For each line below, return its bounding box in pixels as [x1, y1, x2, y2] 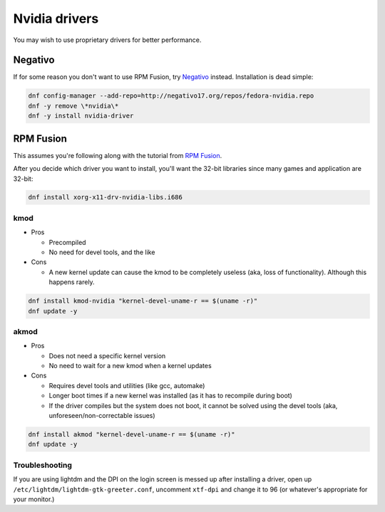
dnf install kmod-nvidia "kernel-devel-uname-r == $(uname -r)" [28, 297, 258, 305]
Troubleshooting [13, 460, 73, 470]
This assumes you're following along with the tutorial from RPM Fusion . [13, 151, 222, 160]
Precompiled [48, 238, 86, 246]
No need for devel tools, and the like [48, 248, 155, 256]
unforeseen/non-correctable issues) [48, 412, 156, 420]
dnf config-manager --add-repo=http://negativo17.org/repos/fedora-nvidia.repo [28, 92, 314, 100]
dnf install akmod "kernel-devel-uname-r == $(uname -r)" [28, 431, 235, 438]
